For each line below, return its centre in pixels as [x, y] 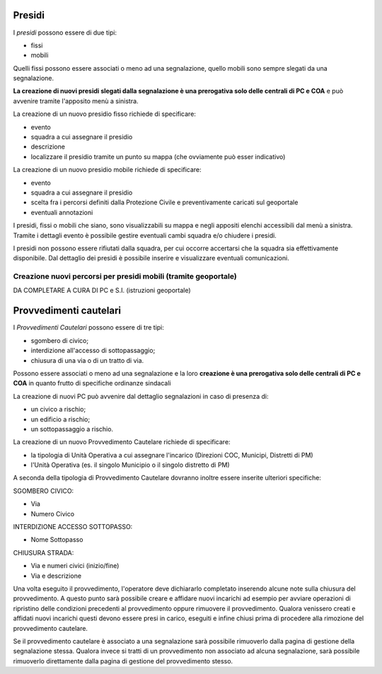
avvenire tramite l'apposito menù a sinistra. [76, 101]
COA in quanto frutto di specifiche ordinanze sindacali [92, 383]
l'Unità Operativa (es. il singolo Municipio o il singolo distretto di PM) [130, 465]
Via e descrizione [56, 576]
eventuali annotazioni [62, 212]
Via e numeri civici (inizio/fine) [75, 566]
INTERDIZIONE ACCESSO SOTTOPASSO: [73, 527]
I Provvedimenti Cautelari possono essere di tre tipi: [88, 327]
